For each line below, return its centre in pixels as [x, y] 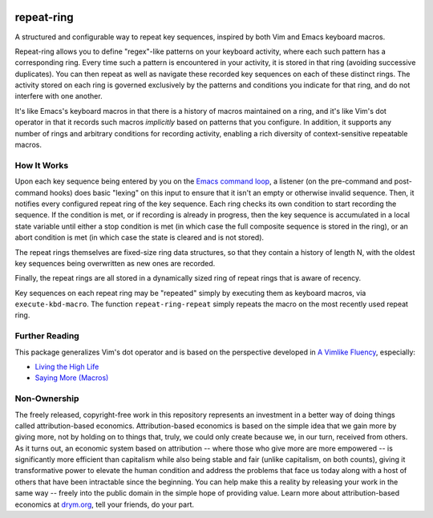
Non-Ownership [47, 399]
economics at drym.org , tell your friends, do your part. [105, 504]
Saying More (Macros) [72, 378]
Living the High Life [67, 366]
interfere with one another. [59, 96]
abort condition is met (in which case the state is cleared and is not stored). [140, 237]
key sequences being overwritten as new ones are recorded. [115, 263]
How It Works [42, 165]
